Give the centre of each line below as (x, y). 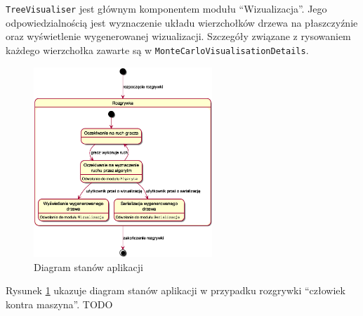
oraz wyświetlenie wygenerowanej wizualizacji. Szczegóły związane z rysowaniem (178, 36)
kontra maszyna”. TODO (59, 304)
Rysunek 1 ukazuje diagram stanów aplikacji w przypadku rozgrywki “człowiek (176, 290)
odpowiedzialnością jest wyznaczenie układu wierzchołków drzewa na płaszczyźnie (182, 22)
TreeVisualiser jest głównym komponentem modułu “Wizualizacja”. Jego (166, 8)
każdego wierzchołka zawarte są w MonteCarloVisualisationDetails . (157, 50)
